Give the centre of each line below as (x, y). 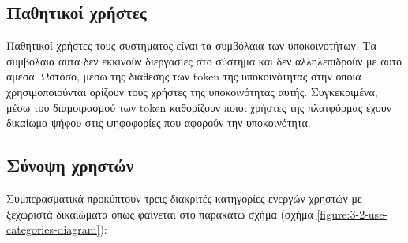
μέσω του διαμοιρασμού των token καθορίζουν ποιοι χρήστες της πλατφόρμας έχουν (199, 107)
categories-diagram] (53, 229)
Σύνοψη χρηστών (70, 165)
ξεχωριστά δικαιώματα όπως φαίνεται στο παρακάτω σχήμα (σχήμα (160, 213)
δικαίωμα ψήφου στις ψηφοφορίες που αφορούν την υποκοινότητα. (159, 123)
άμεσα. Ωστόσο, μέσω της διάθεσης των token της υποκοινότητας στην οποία (184, 76)
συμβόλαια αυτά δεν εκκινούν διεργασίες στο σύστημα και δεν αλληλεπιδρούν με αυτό (204, 60)
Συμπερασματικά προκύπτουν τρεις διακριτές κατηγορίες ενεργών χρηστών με (184, 198)
